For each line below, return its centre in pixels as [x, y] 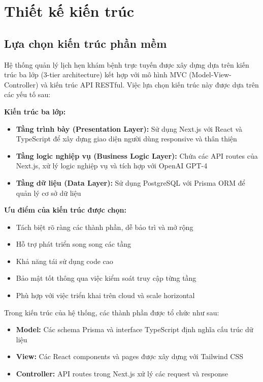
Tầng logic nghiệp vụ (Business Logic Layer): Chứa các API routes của [137, 155]
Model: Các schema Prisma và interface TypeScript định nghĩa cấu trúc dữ [135, 329]
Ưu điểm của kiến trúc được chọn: [65, 210]
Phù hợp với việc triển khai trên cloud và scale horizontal [105, 295]
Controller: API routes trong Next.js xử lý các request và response [122, 374]
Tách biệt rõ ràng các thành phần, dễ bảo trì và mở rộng [105, 227]
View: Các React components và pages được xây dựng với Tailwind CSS [130, 356]
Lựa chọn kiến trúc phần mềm [86, 43]
